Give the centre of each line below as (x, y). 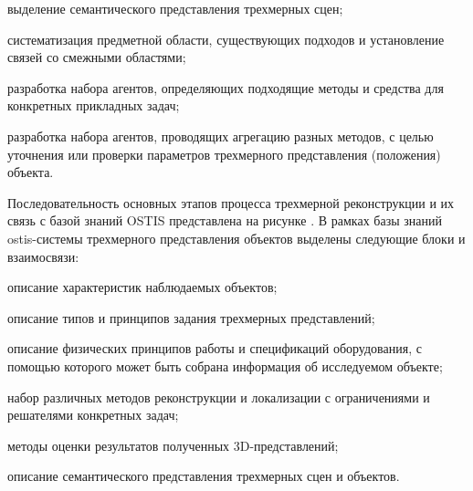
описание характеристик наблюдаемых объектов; (142, 287)
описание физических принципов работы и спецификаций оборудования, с (215, 348)
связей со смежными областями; (97, 57)
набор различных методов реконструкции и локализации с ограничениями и (219, 397)
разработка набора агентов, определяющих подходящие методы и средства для (226, 87)
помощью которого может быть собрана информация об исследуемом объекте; (225, 366)
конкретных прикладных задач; (94, 105)
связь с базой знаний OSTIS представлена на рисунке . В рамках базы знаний (225, 220)
